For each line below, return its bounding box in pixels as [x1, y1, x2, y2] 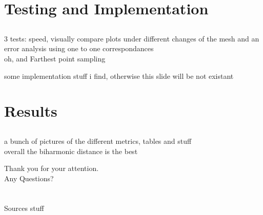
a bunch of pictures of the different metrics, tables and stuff [4, 135, 192, 146]
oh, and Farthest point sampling [4, 53, 106, 63]
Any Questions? [4, 173, 54, 183]
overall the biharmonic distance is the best [4, 145, 138, 156]
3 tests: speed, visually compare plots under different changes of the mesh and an [4, 33, 259, 44]
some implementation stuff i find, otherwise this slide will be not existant [4, 70, 234, 81]
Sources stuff [4, 203, 44, 213]
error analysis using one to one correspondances [4, 43, 154, 54]
